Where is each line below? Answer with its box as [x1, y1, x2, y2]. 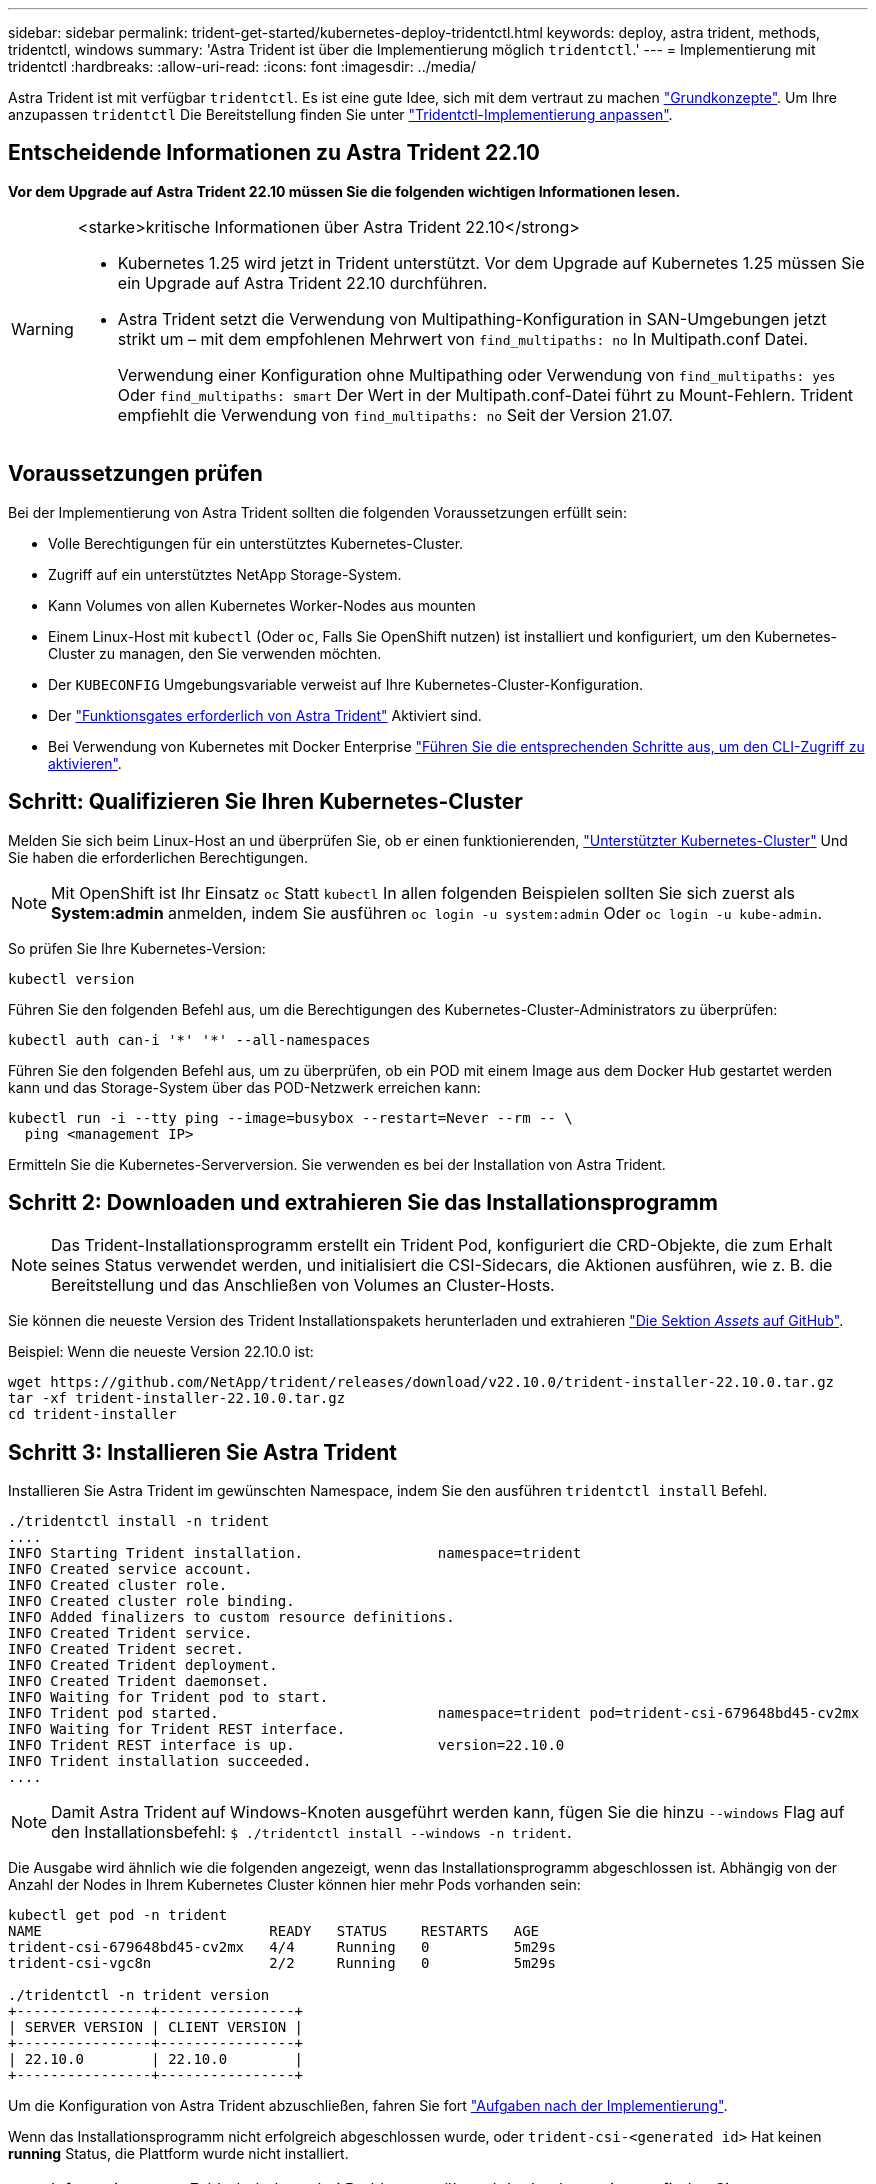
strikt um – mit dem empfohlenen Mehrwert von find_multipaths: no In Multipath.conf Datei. [117, 328, 809, 349]
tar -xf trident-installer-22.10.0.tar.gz [8, 1390, 346, 1407]
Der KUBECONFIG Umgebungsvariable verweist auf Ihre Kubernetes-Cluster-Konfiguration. [48, 675, 643, 693]
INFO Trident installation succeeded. [8, 1753, 312, 1770]
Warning [11, 318, 74, 339]
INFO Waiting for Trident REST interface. [8, 1721, 346, 1738]
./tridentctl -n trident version [8, 1987, 270, 2004]
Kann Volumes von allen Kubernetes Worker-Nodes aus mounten [48, 596, 476, 614]
